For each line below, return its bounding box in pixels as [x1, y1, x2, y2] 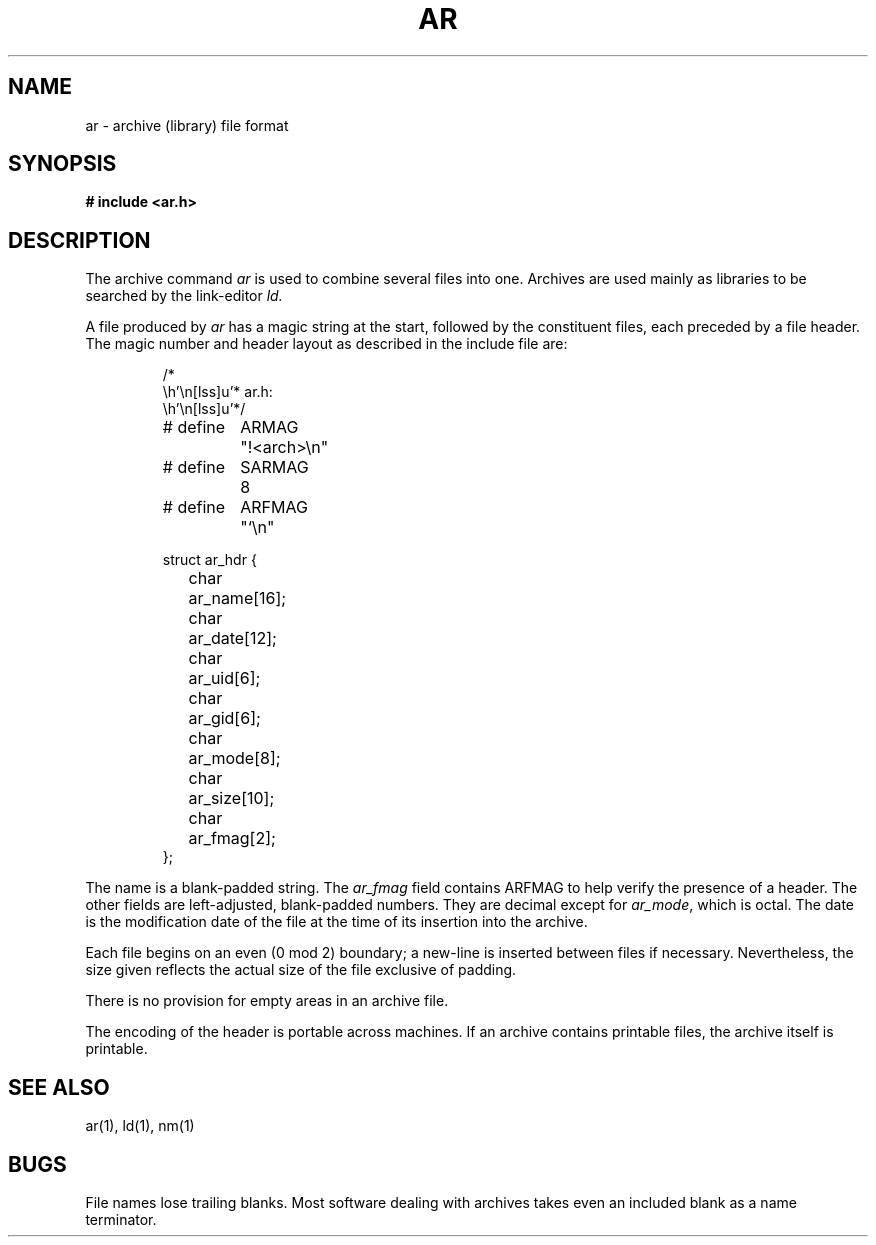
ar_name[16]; [188, 588, 287, 609]
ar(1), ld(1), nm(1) [85, 1117, 195, 1135]
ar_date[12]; [188, 628, 277, 649]
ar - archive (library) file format [85, 116, 289, 134]
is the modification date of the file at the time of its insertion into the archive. [85, 913, 588, 931]
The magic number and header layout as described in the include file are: [85, 335, 568, 353]
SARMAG [240, 457, 309, 478]
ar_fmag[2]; [188, 828, 276, 849]
